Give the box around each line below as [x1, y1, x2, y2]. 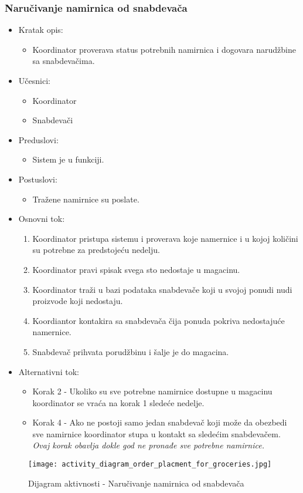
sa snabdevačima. [32, 55, 95, 67]
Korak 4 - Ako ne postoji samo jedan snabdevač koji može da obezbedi [32, 416, 287, 428]
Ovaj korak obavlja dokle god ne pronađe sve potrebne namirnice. [32, 439, 264, 451]
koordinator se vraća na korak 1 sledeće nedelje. [32, 396, 205, 408]
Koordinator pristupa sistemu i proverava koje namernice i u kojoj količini [32, 232, 298, 244]
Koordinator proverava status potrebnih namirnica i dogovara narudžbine [32, 43, 296, 55]
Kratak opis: [18, 23, 63, 36]
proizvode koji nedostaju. [32, 295, 123, 307]
